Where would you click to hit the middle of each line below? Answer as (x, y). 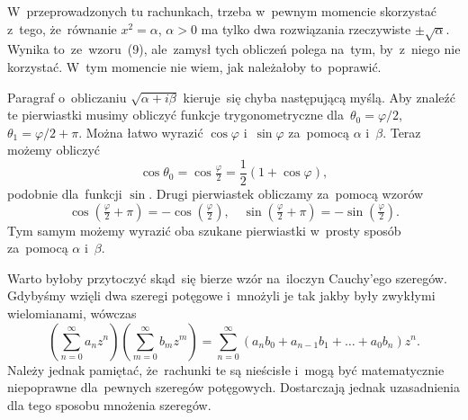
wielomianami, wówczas (72, 313)
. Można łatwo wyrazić (141, 132)
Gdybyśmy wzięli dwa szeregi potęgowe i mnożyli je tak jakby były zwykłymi (221, 295)
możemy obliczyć (54, 150)
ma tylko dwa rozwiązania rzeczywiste (306, 28)
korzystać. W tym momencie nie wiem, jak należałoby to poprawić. (194, 66)
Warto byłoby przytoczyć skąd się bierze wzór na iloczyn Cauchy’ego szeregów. (227, 277)
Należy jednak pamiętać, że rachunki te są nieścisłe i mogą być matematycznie (226, 369)
